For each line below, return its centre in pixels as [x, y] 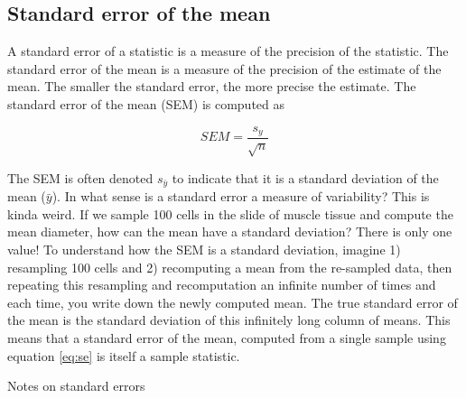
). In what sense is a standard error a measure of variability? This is [241, 196]
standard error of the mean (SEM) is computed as [146, 103]
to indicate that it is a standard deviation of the [305, 177]
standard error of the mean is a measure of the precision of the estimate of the [224, 68]
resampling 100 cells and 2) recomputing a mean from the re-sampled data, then [230, 267]
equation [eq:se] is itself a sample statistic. [124, 355]
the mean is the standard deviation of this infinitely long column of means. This [229, 320]
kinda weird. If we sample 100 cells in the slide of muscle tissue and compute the [230, 213]
